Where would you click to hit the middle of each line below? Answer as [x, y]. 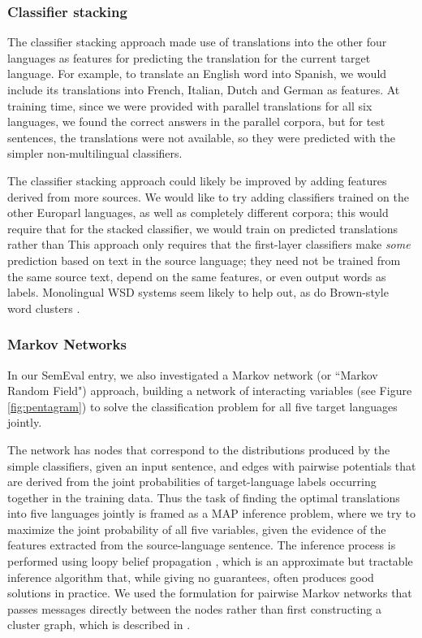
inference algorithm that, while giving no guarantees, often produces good [191, 577]
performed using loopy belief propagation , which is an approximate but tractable [210, 561]
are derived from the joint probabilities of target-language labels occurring [192, 482]
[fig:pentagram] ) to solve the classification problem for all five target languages [202, 406]
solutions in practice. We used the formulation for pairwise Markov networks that [210, 593]
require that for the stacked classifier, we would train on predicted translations [202, 228]
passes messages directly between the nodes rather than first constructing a [194, 608]
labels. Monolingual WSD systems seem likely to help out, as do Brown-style [198, 292]
